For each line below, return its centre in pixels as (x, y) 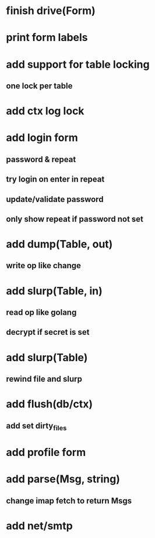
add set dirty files (36, 426)
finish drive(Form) (51, 11)
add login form (42, 138)
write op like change (44, 265)
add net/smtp (39, 526)
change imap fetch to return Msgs (69, 501)
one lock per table (39, 86)
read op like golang (41, 312)
